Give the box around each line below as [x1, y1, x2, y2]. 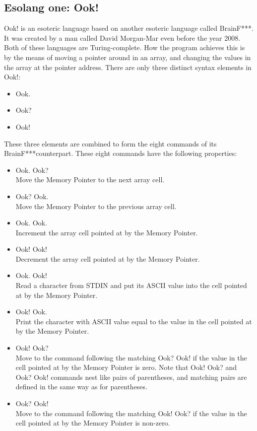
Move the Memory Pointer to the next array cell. [15, 174, 165, 185]
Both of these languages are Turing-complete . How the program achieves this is [4, 42, 245, 53]
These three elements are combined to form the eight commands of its [4, 138, 217, 148]
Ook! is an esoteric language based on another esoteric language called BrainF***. [4, 23, 254, 33]
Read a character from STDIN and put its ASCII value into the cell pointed [15, 280, 247, 290]
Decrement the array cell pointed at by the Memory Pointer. [15, 253, 200, 264]
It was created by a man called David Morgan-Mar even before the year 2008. [4, 32, 241, 43]
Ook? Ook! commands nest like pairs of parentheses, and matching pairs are [15, 371, 247, 382]
